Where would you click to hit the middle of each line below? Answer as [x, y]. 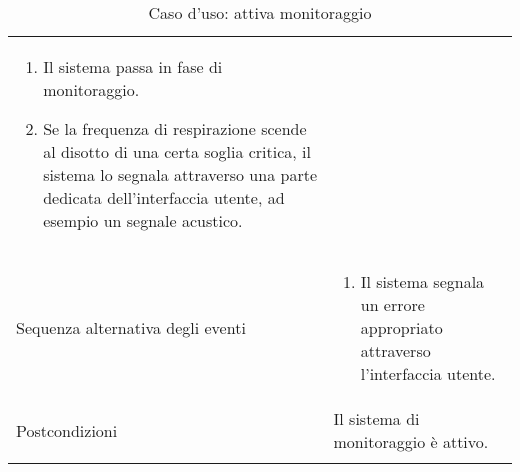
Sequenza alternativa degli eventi [131, 327]
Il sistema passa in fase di [133, 66]
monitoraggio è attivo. [411, 441]
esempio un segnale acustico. [143, 220]
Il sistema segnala [422, 281]
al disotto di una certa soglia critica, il [177, 151]
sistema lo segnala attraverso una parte [180, 174]
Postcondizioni [67, 430]
